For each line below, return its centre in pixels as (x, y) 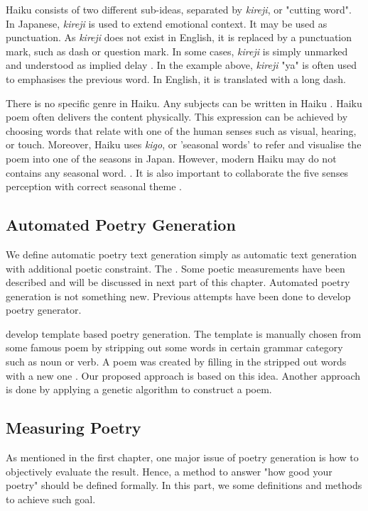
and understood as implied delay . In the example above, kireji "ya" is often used (182, 65)
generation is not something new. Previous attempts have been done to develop (178, 296)
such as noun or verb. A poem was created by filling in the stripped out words (176, 362)
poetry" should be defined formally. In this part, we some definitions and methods (184, 485)
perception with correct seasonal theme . (94, 186)
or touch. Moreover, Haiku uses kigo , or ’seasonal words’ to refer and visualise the (184, 144)
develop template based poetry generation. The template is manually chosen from (184, 333)
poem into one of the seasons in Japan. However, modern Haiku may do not (171, 158)
